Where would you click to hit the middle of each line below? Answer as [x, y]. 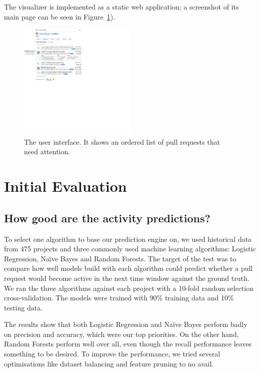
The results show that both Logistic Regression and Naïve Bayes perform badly [126, 324]
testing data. [23, 307]
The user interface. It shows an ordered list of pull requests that [122, 141]
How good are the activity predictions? [107, 218]
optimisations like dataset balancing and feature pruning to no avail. [109, 363]
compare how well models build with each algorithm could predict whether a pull [128, 268]
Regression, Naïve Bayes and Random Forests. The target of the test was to [120, 258]
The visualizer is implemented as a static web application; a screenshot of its [121, 7]
